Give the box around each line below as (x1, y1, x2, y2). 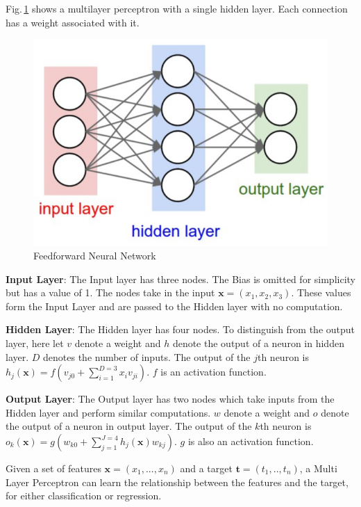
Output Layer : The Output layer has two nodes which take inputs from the (6, 392, 335, 406)
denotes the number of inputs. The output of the (43, 349, 251, 364)
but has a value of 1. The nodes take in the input (6, 285, 215, 300)
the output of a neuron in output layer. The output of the (6, 419, 252, 433)
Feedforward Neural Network (33, 248, 156, 263)
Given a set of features (6, 461, 101, 476)
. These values (291, 285, 351, 300)
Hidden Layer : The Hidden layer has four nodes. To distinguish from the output (6, 322, 355, 337)
